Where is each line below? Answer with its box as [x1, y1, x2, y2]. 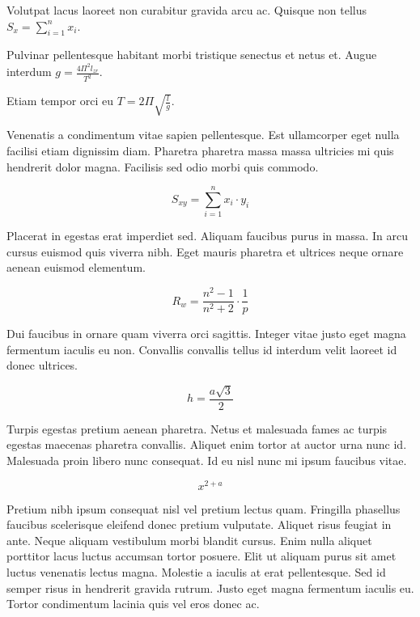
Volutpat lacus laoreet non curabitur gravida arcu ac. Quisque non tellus [6, 2, 367, 18]
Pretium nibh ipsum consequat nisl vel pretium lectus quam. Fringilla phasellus [6, 500, 401, 517]
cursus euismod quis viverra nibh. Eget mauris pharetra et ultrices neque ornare [6, 243, 404, 260]
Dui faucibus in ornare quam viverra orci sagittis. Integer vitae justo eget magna [6, 325, 406, 342]
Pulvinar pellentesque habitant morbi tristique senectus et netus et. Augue [6, 46, 377, 63]
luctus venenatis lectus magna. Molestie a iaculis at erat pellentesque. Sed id [6, 564, 386, 581]
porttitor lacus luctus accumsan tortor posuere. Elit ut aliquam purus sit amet [6, 547, 397, 564]
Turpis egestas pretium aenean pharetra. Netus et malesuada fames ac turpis [6, 420, 388, 437]
